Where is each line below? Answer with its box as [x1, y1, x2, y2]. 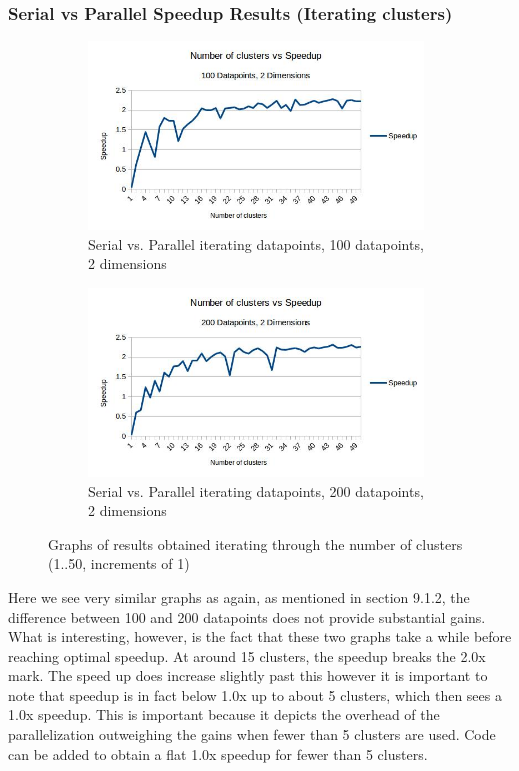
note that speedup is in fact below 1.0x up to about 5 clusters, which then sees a [8, 684, 502, 705]
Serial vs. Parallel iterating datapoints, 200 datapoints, [88, 480, 424, 501]
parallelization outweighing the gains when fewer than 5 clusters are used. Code [8, 724, 496, 745]
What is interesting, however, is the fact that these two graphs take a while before [8, 626, 512, 647]
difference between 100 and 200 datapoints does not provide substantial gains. [8, 606, 486, 627]
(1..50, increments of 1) [48, 553, 190, 574]
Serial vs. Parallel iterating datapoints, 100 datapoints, [88, 233, 424, 254]
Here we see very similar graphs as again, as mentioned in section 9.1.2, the [8, 586, 470, 607]
